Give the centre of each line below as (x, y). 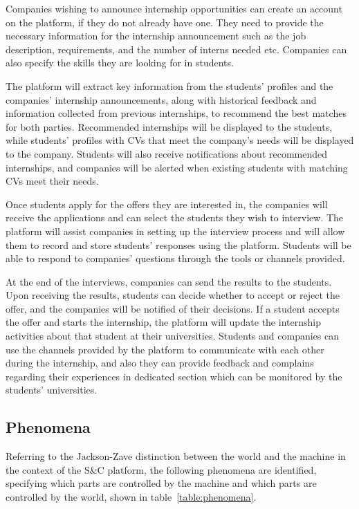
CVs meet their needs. (52, 181)
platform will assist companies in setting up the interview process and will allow (175, 231)
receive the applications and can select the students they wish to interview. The (175, 218)
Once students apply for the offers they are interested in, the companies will (167, 204)
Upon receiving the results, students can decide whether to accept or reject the (173, 295)
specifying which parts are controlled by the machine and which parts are (161, 483)
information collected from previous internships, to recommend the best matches (176, 113)
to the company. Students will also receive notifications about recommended (167, 153)
